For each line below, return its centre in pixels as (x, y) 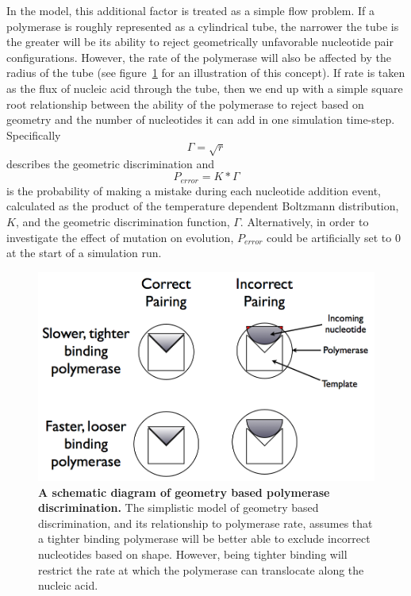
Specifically (34, 135)
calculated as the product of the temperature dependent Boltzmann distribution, (203, 206)
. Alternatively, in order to (304, 221)
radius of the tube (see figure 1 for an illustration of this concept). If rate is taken (206, 73)
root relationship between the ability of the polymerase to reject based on (185, 104)
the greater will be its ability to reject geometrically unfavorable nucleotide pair (200, 42)
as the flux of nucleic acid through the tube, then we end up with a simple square (205, 88)
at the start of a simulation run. (84, 253)
